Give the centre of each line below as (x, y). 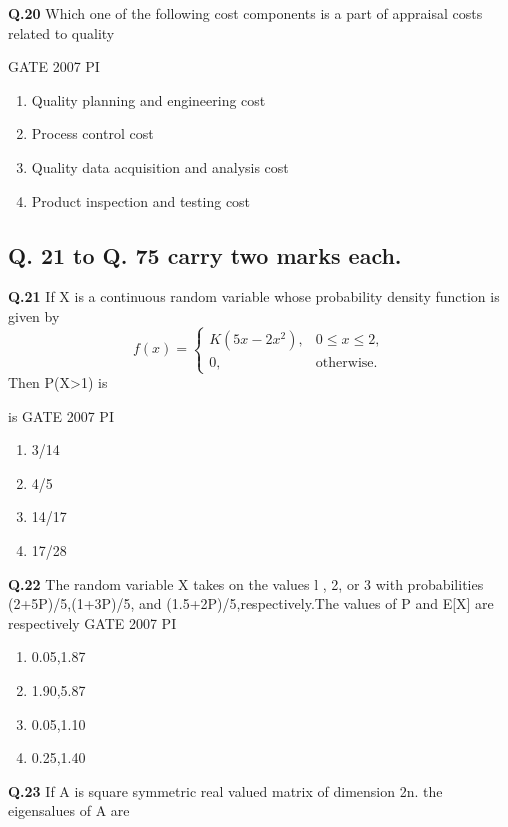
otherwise (344, 362)
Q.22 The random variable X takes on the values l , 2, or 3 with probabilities (246, 583)
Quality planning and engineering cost (148, 99)
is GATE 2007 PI (61, 415)
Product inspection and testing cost (141, 200)
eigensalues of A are (69, 810)
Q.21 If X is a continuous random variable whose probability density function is (254, 296)
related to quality (61, 32)
